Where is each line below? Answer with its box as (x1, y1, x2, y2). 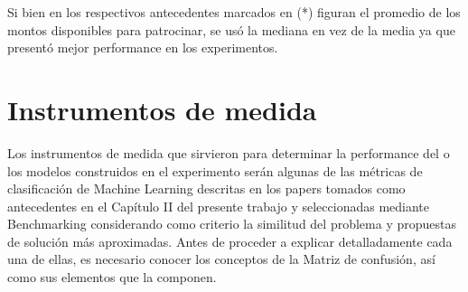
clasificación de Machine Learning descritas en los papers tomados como (7, 179, 406, 198)
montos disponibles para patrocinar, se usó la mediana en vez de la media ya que (7, 20, 455, 39)
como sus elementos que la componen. (7, 268, 217, 287)
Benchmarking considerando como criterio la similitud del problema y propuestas (7, 214, 456, 233)
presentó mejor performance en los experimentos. (7, 38, 278, 57)
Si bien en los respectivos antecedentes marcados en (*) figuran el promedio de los (7, 3, 461, 21)
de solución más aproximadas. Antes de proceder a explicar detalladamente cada (7, 231, 453, 250)
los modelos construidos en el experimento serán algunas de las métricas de (7, 161, 423, 180)
